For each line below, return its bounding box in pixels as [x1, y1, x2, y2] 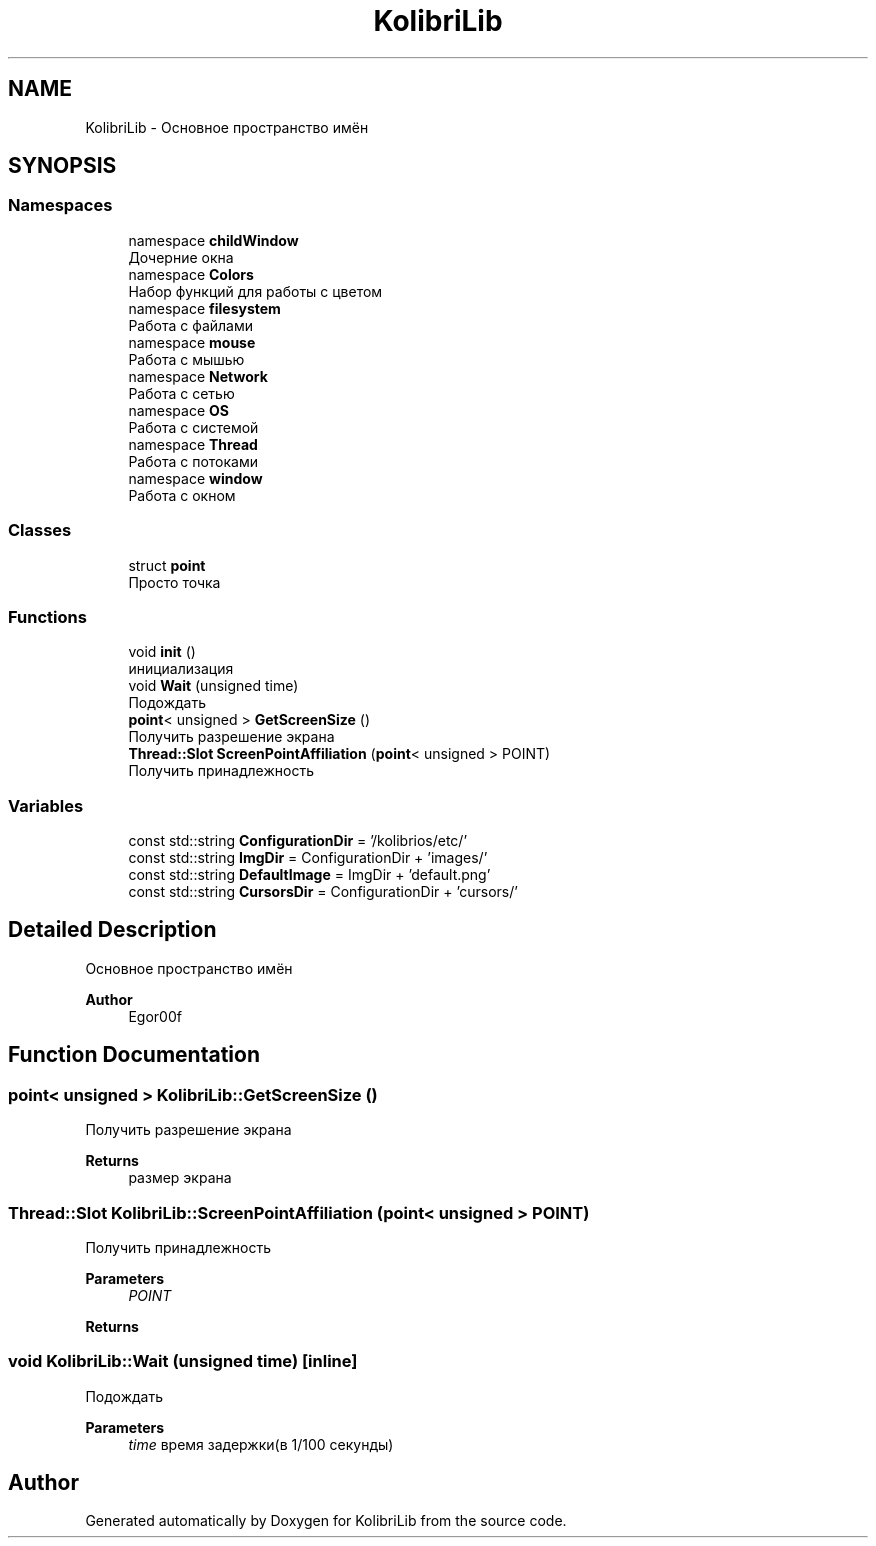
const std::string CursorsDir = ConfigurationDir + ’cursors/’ [128, 883, 518, 901]
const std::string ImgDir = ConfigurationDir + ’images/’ [128, 849, 488, 867]
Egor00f [128, 1007, 182, 1025]
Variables [8, 795, 84, 816]
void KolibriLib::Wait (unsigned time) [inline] [8, 1351, 358, 1372]
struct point [128, 556, 206, 574]
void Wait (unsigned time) [128, 677, 299, 695]
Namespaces [8, 195, 113, 216]
